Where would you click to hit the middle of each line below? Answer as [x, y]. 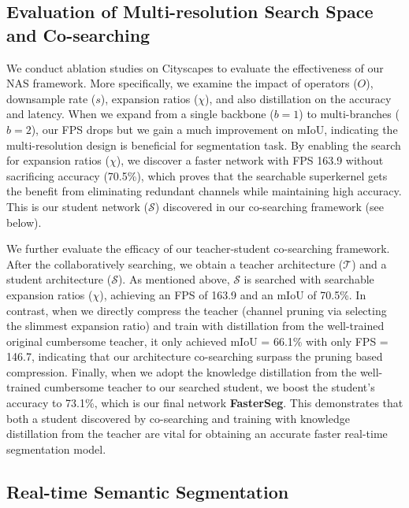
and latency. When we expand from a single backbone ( [140, 114]
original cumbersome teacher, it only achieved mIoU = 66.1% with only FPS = [197, 341]
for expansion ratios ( [58, 160]
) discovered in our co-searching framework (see [269, 206]
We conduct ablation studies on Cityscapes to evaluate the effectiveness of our [195, 67]
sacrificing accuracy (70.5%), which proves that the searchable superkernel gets [197, 175]
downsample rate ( [51, 98]
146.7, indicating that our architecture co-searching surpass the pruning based [195, 356]
